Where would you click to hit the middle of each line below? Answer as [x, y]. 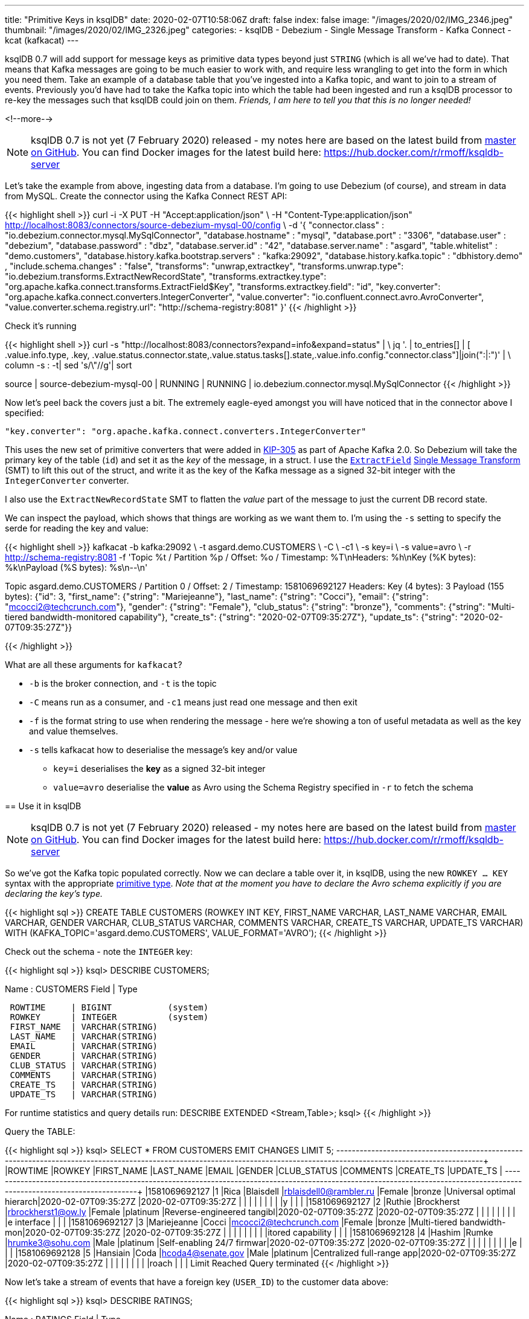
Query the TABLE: [40, 1131]
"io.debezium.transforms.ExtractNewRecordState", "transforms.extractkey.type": [166, 276]
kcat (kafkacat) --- [42, 40]
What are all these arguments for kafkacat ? [94, 665]
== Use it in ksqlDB [43, 806]
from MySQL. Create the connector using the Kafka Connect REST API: [146, 196]
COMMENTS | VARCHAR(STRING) [84, 1075]
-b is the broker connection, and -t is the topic [123, 683]
